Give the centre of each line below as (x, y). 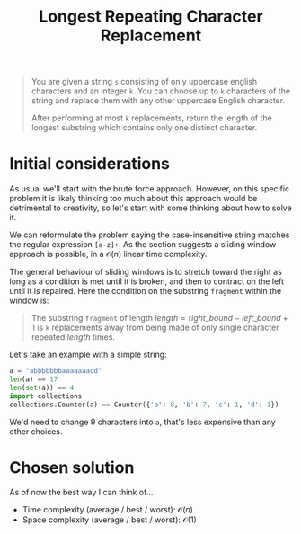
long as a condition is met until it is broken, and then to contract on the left (147, 281)
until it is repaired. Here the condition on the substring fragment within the (146, 291)
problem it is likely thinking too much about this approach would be (133, 199)
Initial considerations (90, 164)
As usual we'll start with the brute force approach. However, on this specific (150, 189)
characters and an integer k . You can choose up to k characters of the (160, 91)
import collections (46, 396)
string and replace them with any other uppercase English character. (158, 101)
